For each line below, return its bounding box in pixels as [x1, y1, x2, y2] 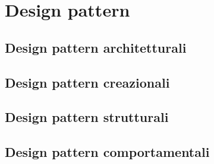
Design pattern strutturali [5, 108, 169, 126]
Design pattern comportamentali [5, 143, 210, 161]
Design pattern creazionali [5, 73, 170, 91]
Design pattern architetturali [5, 38, 187, 56]
